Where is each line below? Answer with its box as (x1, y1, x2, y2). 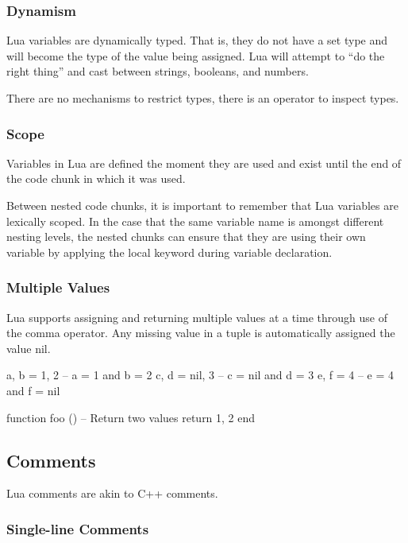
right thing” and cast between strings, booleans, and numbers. (6, 63, 309, 80)
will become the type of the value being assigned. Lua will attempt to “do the (6, 47, 385, 64)
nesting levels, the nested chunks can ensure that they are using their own (6, 228, 366, 245)
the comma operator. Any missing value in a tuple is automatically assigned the (6, 324, 395, 341)
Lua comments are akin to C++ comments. (6, 485, 218, 502)
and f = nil (6, 382, 60, 398)
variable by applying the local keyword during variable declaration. (6, 243, 333, 260)
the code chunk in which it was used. (6, 170, 186, 187)
